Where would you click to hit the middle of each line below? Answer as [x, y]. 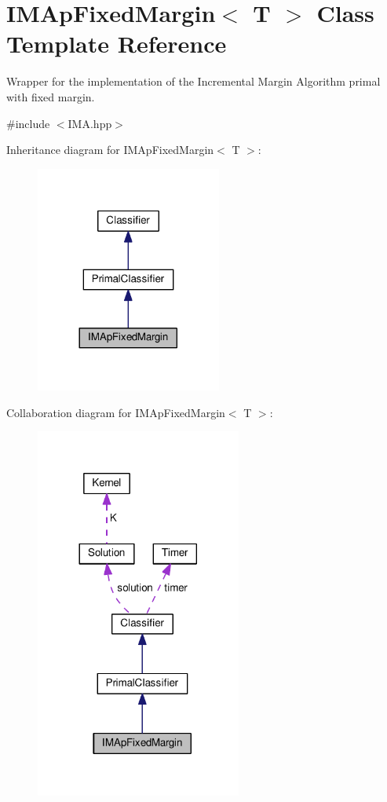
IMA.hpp [90, 123]
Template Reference [117, 44]
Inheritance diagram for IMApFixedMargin [110, 150]
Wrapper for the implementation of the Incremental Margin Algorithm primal [193, 81]
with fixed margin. [51, 96]
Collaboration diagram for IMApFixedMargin [116, 412]
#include [28, 123]
